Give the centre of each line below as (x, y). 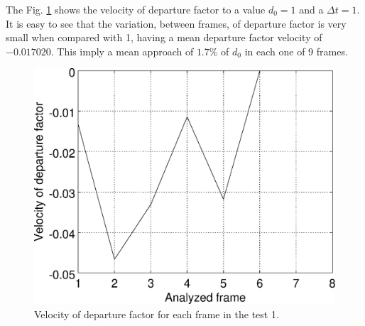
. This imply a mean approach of (122, 51)
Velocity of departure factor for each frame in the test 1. (157, 314)
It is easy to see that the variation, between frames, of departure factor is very (176, 23)
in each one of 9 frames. (296, 51)
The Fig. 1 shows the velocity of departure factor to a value (136, 9)
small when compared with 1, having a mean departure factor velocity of (164, 37)
